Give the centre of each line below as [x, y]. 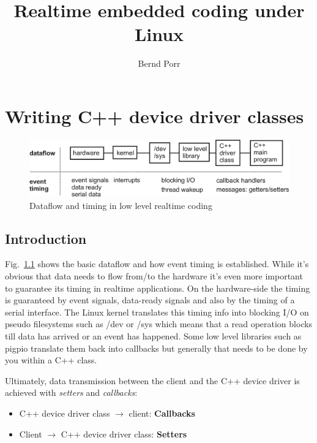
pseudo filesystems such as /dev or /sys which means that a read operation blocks [159, 324]
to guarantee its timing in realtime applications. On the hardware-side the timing [158, 288]
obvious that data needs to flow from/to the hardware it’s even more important [154, 275]
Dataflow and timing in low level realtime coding [121, 205]
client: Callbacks [162, 413]
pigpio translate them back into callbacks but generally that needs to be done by [156, 348]
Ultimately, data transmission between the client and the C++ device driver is [152, 380]
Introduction [46, 238]
